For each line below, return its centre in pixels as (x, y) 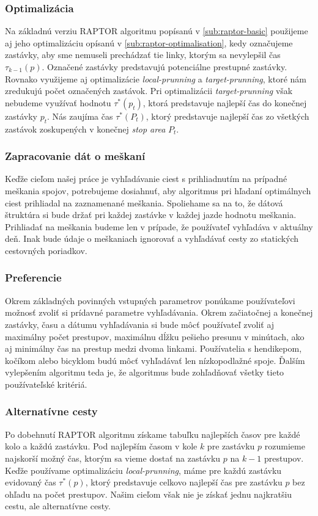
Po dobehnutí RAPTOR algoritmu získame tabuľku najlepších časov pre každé (153, 434)
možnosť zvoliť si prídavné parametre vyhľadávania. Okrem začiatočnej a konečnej (159, 312)
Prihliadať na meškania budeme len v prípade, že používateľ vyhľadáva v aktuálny (159, 226)
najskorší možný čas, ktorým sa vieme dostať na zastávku (113, 458)
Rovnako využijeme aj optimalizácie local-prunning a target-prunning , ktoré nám (156, 78)
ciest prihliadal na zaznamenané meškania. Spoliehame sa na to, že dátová (144, 202)
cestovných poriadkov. (46, 250)
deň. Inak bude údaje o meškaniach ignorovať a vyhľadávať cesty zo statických (152, 238)
